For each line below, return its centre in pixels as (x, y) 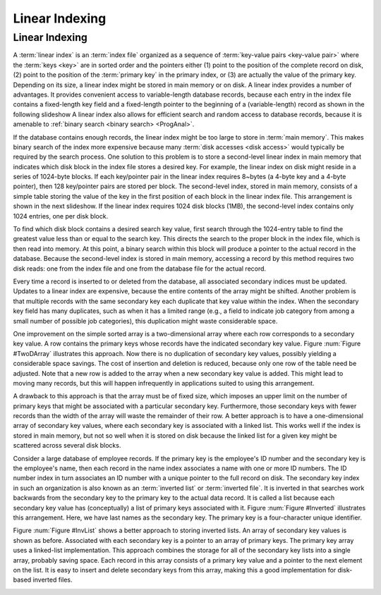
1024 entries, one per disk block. (61, 216)
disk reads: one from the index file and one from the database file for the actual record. (140, 269)
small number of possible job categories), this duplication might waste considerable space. (145, 321)
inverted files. (53, 580)
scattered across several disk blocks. (67, 446)
